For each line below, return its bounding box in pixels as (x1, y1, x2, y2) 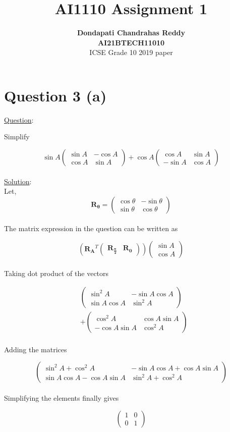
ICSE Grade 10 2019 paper (89, 47, 173, 58)
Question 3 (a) (4, 85, 107, 105)
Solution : (4, 176, 32, 186)
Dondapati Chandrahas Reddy (77, 27, 186, 38)
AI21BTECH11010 (97, 37, 165, 47)
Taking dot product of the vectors (4, 267, 109, 278)
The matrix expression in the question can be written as (4, 223, 178, 234)
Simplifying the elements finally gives (4, 393, 119, 403)
